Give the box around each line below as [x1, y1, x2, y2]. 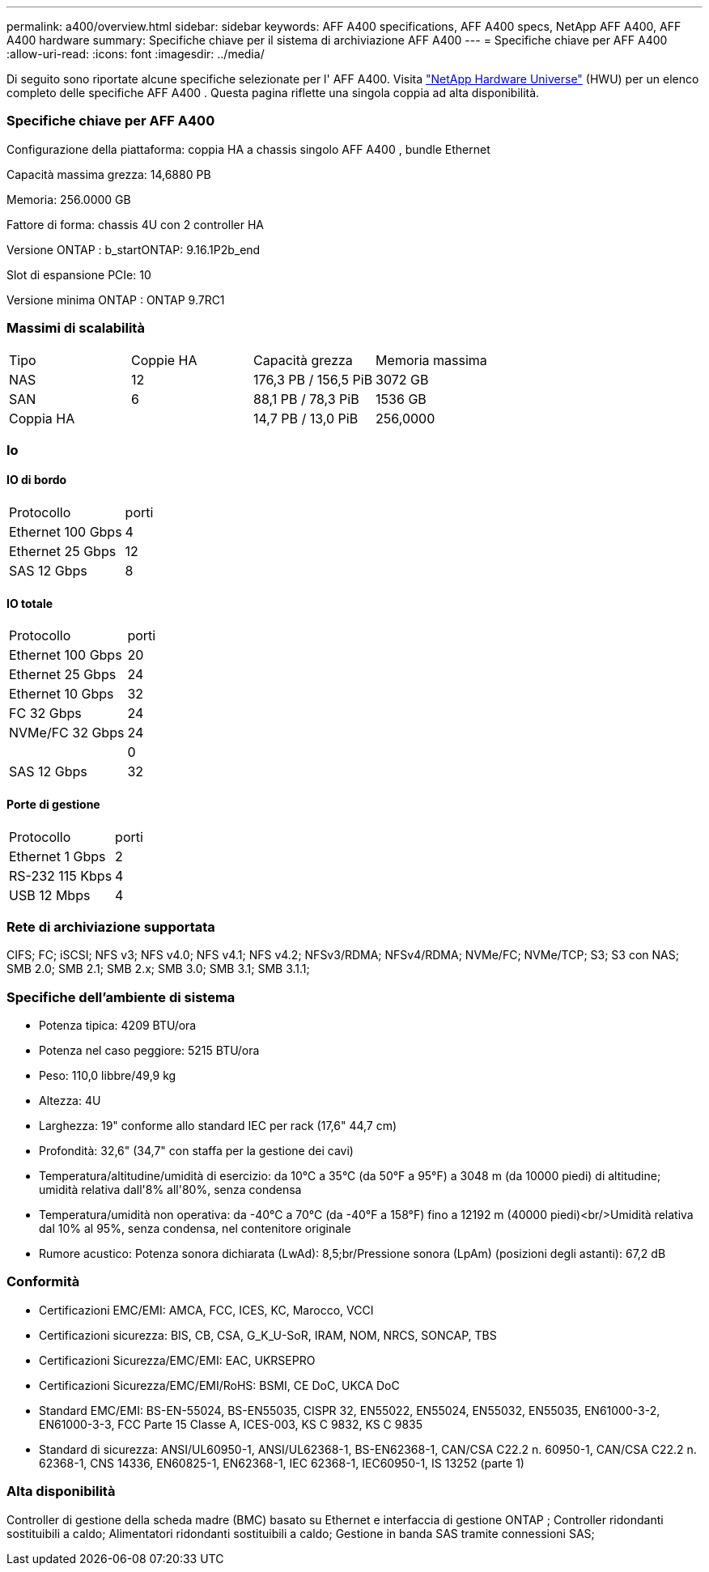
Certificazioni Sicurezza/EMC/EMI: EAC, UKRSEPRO [39, 1353, 316, 1367]
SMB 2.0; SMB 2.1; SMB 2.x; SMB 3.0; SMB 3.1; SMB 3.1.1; [6, 962, 310, 976]
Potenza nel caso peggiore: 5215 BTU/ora [39, 1043, 260, 1058]
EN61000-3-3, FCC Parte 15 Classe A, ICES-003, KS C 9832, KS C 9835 [39, 1417, 423, 1431]
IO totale [6, 596, 53, 610]
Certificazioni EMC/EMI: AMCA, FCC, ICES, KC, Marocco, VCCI [39, 1302, 374, 1317]
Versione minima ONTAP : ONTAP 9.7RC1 [6, 292, 225, 307]
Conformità [6, 1273, 80, 1290]
